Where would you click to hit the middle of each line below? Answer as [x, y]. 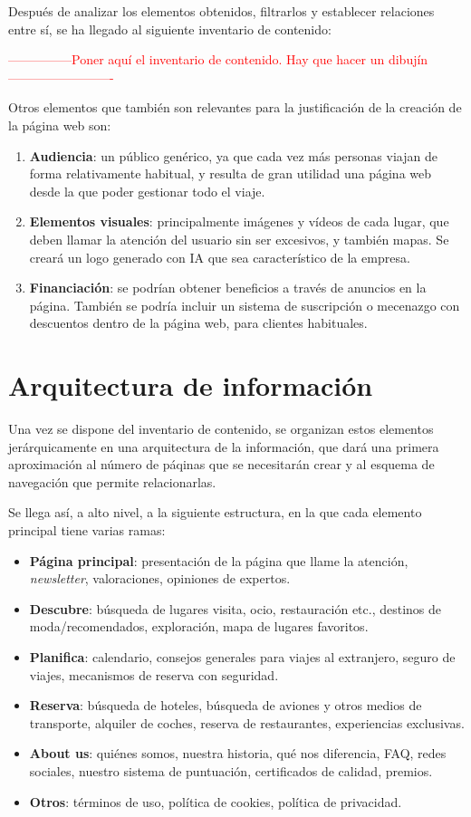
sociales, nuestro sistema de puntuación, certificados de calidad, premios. [231, 770]
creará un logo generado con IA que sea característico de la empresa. [220, 257]
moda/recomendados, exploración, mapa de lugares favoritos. [199, 626]
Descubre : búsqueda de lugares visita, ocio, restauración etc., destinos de [235, 608]
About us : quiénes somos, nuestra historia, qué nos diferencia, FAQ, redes [238, 753]
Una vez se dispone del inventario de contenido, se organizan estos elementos [221, 429]
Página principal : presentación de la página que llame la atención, [219, 560]
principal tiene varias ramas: [87, 530]
